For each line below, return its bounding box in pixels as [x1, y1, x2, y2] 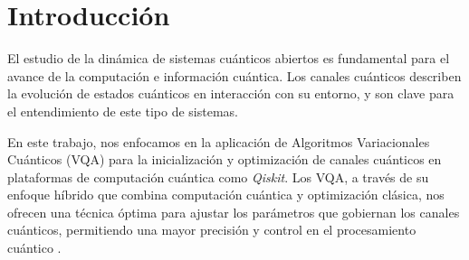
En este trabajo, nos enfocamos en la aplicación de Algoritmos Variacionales [7, 132, 430, 151]
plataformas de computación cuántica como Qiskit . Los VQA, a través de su [7, 167, 429, 186]
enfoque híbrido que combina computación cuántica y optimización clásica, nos [7, 185, 445, 204]
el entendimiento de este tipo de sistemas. [7, 101, 238, 120]
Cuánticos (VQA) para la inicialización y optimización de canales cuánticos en [7, 150, 442, 169]
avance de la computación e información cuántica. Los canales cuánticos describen [7, 66, 462, 85]
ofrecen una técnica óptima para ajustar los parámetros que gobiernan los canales [7, 202, 460, 221]
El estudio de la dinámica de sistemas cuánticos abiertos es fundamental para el [7, 49, 450, 68]
